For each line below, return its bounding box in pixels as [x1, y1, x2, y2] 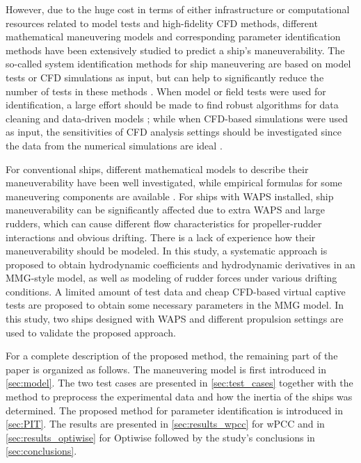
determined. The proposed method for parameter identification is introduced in [6, 403, 343, 417]
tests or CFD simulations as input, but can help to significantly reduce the [6, 70, 324, 84]
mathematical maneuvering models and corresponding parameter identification [6, 29, 341, 44]
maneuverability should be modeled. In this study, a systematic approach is [6, 243, 328, 258]
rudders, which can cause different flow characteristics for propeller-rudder [6, 216, 322, 230]
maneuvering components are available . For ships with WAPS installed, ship [6, 188, 334, 203]
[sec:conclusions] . [6, 444, 77, 458]
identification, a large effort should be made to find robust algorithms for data [6, 97, 339, 112]
